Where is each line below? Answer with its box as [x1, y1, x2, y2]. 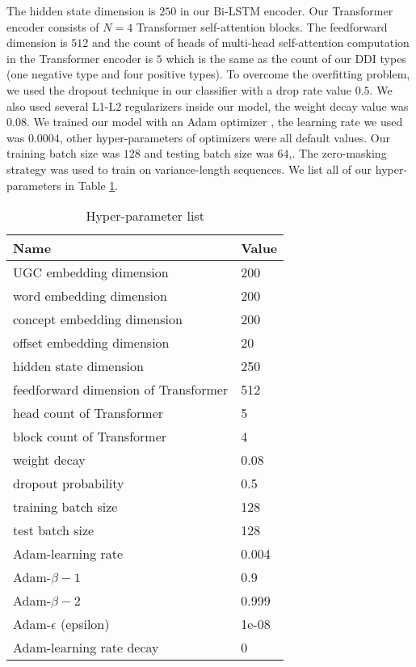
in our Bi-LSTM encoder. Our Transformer [179, 2, 393, 19]
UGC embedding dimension [13, 263, 169, 282]
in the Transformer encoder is [6, 49, 153, 66]
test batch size [13, 521, 95, 540]
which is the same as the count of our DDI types [166, 49, 406, 66]
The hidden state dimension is [6, 2, 156, 19]
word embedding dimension [13, 286, 167, 306]
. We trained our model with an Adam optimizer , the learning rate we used [26, 113, 403, 130]
